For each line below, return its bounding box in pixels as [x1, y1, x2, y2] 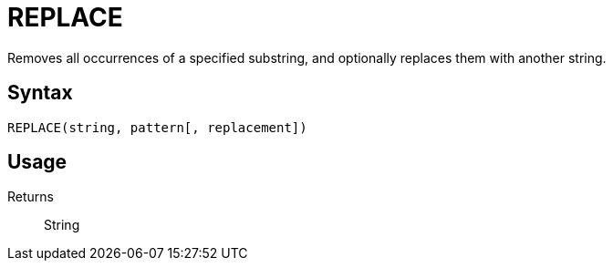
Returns [7, 189, 54, 205]
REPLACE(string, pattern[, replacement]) [7, 119, 307, 135]
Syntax [7, 81, 73, 105]
